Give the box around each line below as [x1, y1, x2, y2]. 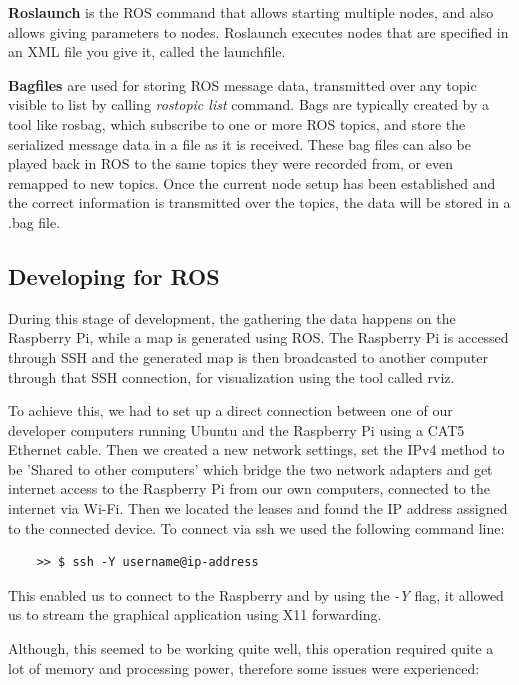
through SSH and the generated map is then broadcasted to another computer [8, 346, 488, 367]
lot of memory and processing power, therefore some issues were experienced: [8, 657, 480, 678]
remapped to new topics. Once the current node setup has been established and [8, 172, 496, 193]
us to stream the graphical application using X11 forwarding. [8, 604, 382, 625]
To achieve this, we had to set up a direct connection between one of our [8, 400, 453, 421]
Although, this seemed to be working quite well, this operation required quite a [8, 638, 494, 659]
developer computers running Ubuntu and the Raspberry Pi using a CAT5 [8, 419, 465, 440]
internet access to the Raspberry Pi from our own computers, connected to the [8, 478, 490, 499]
